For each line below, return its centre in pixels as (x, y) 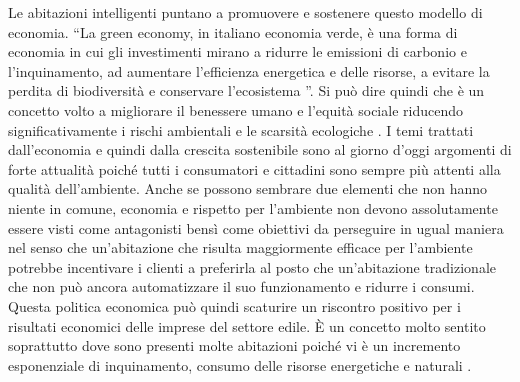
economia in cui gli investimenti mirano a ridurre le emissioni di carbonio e (237, 51)
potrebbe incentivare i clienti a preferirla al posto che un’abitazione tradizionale (252, 266)
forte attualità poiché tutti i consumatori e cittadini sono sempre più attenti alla (254, 168)
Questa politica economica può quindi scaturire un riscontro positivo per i (234, 305)
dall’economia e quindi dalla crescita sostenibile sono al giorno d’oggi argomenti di (260, 149)
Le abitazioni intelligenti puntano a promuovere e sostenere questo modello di (245, 12)
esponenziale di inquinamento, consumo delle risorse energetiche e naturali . (240, 364)
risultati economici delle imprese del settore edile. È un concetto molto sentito (247, 325)
